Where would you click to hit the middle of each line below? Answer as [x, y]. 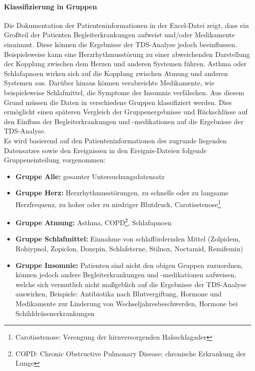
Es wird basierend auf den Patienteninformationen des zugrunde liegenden [115, 140]
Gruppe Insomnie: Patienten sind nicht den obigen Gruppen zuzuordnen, [129, 265]
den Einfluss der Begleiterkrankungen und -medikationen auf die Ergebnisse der [124, 121]
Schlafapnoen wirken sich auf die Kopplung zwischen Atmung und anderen [116, 73]
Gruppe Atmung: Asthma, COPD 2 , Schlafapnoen [93, 222]
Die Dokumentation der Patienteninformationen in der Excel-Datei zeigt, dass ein [127, 25]
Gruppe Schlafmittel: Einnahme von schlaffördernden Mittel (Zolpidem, [128, 239]
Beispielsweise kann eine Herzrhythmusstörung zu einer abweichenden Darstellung [127, 54]
